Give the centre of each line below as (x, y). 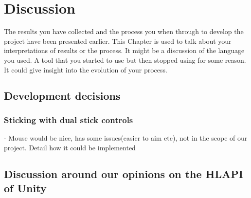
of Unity (25, 188)
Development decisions (62, 96)
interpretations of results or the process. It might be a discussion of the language (124, 50)
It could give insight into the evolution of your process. (86, 69)
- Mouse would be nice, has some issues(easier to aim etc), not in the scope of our (126, 138)
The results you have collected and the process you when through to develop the (124, 31)
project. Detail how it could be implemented (70, 147)
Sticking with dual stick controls (69, 119)
